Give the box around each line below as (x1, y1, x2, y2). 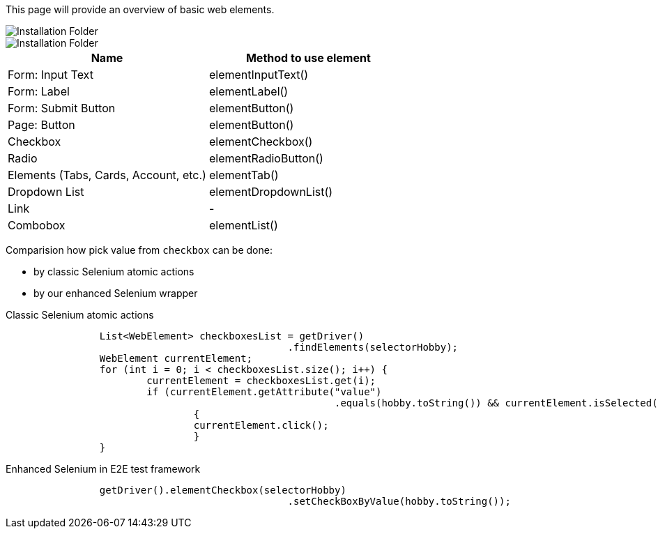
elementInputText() (208, 68, 309, 82)
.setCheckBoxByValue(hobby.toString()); (287, 496, 511, 507)
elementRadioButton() (208, 151, 323, 165)
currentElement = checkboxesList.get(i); (146, 375, 376, 386)
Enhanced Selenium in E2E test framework (6, 463, 201, 475)
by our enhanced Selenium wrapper (33, 287, 198, 299)
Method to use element (245, 51, 371, 65)
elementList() (208, 218, 278, 232)
